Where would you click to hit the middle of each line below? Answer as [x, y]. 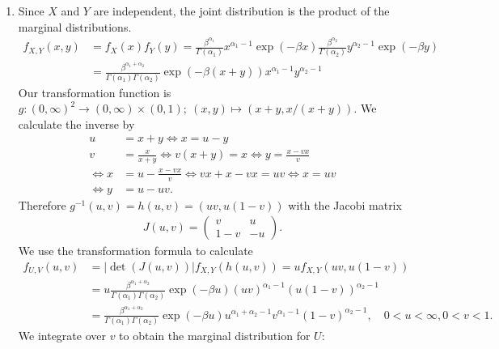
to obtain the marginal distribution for [215, 335]
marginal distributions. [75, 26]
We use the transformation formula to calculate [135, 251]
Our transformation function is [95, 92]
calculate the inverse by [76, 123]
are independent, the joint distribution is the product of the [241, 11]
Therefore [42, 204]
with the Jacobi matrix [345, 204]
